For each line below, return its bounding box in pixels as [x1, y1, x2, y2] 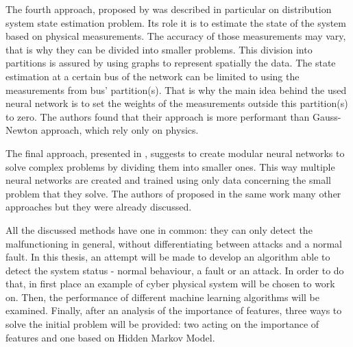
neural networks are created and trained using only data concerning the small [5, 173, 331, 187]
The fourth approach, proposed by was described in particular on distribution [5, 2, 332, 16]
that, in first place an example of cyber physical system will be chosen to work [5, 276, 335, 291]
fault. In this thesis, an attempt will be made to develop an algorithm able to [5, 250, 330, 264]
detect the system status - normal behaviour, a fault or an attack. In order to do [5, 263, 344, 277]
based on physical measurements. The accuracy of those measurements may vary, [5, 29, 346, 43]
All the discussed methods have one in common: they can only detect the [5, 222, 313, 237]
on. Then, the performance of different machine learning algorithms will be [5, 289, 320, 304]
